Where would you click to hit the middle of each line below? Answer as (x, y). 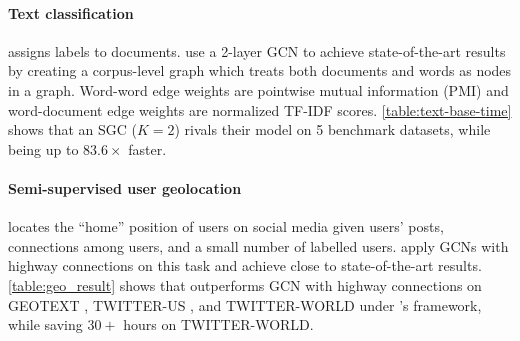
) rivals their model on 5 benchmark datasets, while (332, 129)
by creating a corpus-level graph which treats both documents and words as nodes (260, 70)
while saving (45, 324)
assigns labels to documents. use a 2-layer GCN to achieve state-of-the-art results (257, 50)
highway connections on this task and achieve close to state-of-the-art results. (245, 265)
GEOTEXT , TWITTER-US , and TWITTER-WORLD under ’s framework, (245, 304)
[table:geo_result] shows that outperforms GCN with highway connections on (245, 284)
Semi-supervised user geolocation (125, 187)
